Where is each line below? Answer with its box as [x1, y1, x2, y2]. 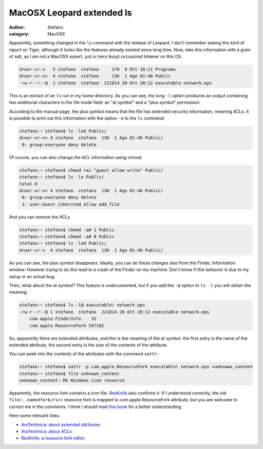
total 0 [19, 181, 38, 187]
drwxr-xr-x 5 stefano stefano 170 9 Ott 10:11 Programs [19, 67, 176, 72]
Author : [9, 24, 25, 30]
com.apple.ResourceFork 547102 [29, 323, 104, 328]
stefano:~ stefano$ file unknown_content [19, 371, 120, 377]
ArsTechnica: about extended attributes [21, 421, 101, 428]
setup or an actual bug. [9, 273, 56, 279]
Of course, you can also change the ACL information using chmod [9, 154, 142, 160]
